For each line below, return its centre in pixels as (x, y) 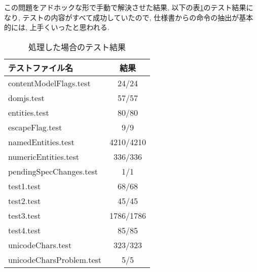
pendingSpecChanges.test (53, 171)
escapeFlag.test (35, 127)
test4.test (25, 230)
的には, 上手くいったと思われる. (57, 27)
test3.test (25, 215)
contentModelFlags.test (49, 83)
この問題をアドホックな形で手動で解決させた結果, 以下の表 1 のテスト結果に (129, 7)
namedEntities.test (41, 142)
